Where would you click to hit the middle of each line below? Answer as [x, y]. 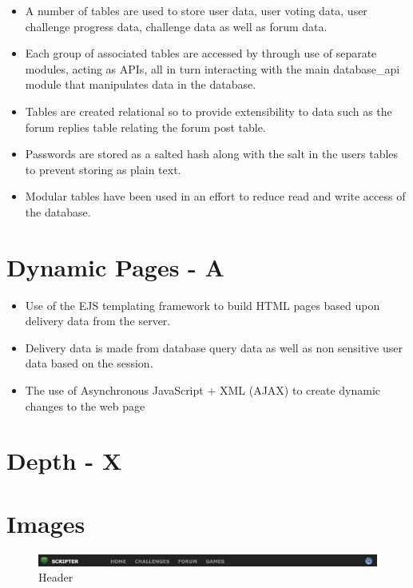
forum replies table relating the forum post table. [145, 127]
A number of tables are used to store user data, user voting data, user [196, 10]
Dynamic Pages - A [115, 266]
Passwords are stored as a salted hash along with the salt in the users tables [212, 154]
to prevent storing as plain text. [103, 169]
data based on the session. [89, 363]
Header [56, 577]
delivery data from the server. [98, 321]
